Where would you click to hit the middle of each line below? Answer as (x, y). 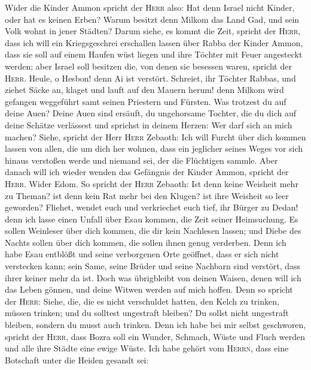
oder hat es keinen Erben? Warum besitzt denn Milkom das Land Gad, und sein (152, 19)
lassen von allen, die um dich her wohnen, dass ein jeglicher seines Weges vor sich (154, 148)
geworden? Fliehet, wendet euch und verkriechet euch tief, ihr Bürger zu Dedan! (152, 207)
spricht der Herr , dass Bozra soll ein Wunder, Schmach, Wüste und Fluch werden (155, 336)
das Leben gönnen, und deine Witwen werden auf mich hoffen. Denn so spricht (149, 289)
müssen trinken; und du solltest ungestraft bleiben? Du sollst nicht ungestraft (147, 313)
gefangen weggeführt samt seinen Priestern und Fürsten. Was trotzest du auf (146, 101)
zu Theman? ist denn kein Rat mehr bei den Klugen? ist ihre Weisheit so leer (147, 195)
